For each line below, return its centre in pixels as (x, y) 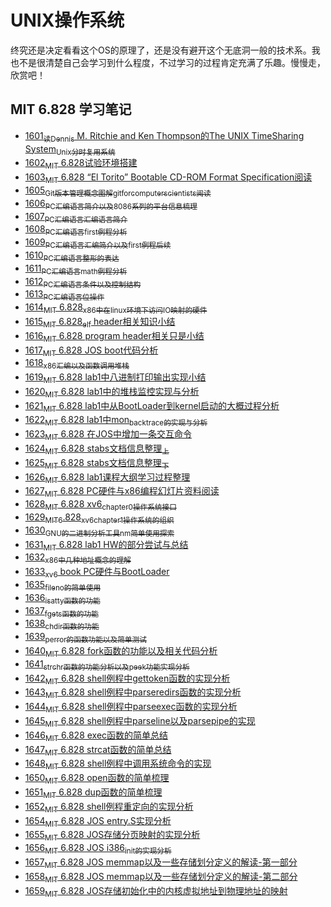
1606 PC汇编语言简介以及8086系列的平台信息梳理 (111, 204)
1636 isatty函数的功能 (62, 598)
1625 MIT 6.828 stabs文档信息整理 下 (97, 463)
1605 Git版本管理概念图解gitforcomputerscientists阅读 (118, 191)
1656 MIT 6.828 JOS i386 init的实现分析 (98, 849)
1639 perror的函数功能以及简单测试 (85, 638)
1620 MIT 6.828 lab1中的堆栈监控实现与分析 (112, 392)
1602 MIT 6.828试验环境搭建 (81, 164)
